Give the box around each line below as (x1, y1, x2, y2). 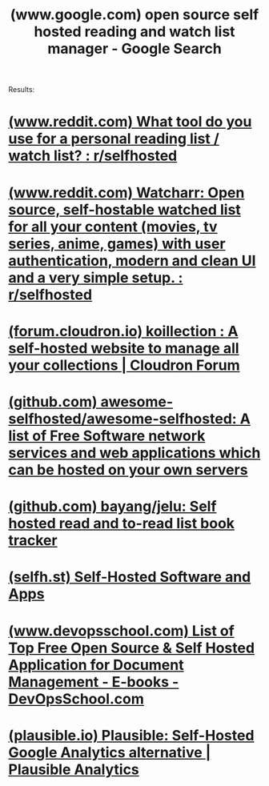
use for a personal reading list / (8, 130, 220, 148)
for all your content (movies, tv (8, 218, 218, 235)
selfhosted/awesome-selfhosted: (8, 410, 238, 427)
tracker (8, 531, 58, 550)
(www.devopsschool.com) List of (8, 622, 235, 640)
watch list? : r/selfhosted (8, 146, 178, 165)
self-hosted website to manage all (8, 339, 239, 357)
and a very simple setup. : (8, 268, 183, 287)
